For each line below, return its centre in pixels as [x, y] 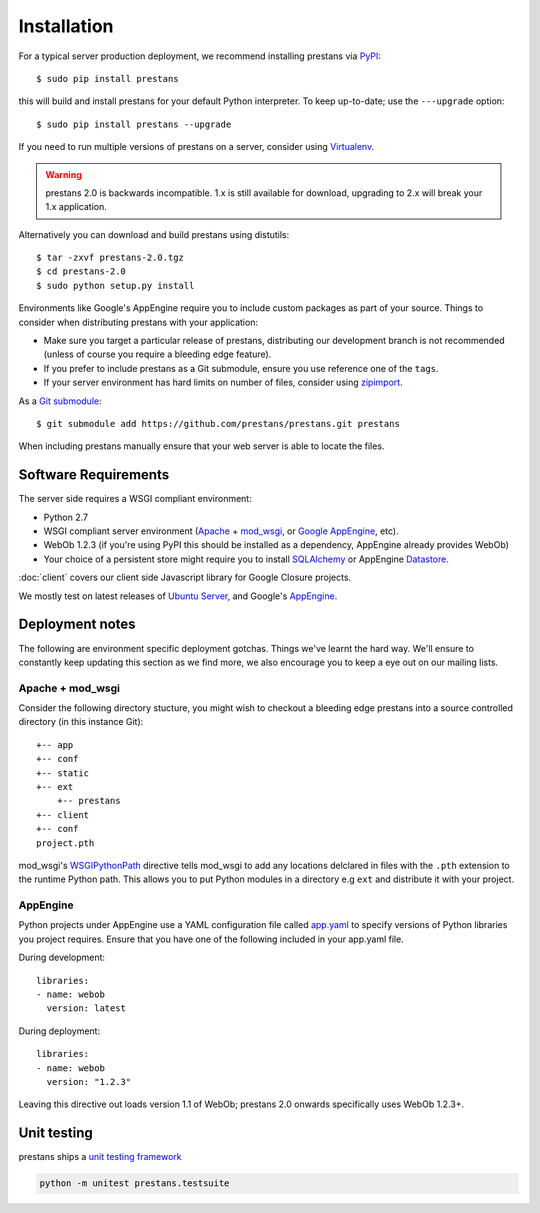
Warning [63, 174]
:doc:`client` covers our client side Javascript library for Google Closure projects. [185, 577]
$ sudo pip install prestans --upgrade [134, 124]
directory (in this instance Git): [81, 722]
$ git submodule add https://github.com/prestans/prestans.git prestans [218, 423]
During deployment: [59, 1031]
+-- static [63, 773]
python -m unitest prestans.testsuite [134, 1183]
